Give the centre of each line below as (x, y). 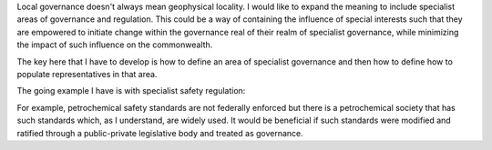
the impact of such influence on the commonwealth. (115, 45)
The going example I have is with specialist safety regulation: (131, 91)
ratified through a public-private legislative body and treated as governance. (160, 133)
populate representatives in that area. (87, 74)
